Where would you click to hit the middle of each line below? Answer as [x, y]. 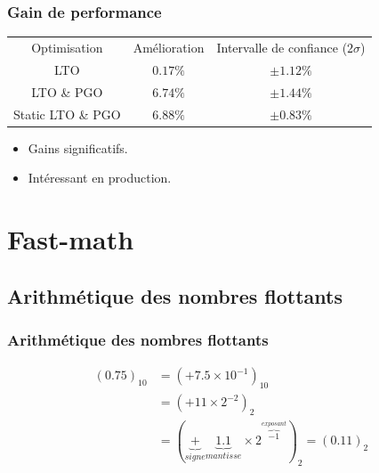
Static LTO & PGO [67, 114]
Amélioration [169, 47]
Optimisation [67, 47]
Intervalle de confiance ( [282, 47]
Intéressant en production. [100, 178]
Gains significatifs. [78, 147]
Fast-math [71, 238]
